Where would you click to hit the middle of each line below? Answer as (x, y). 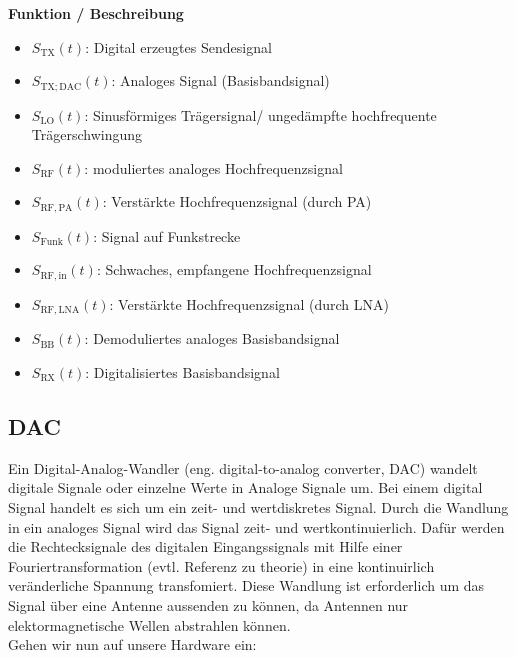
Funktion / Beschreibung (96, 13)
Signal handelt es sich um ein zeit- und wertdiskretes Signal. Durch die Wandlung (258, 506)
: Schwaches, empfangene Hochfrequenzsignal (234, 269)
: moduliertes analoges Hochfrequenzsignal (213, 167)
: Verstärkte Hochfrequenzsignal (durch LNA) (249, 303)
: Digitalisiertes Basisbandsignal (182, 371)
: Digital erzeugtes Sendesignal (178, 46)
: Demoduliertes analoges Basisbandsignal (212, 338)
